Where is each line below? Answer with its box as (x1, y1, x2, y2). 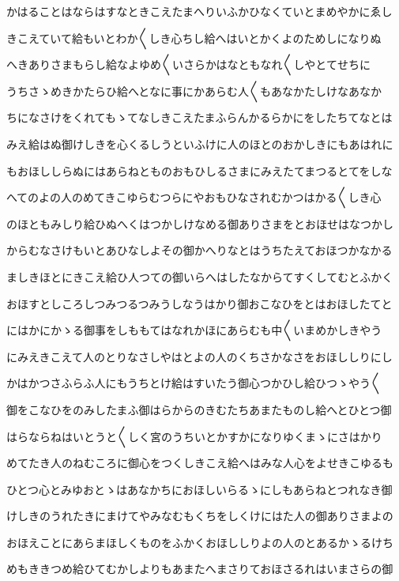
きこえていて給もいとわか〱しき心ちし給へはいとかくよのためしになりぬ (6, 29, 382, 46)
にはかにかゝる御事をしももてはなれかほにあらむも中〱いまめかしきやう (6, 322, 382, 338)
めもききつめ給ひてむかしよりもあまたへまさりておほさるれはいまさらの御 (6, 560, 393, 577)
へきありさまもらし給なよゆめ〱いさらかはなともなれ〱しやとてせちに (6, 56, 371, 73)
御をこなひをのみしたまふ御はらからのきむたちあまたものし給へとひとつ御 (6, 401, 392, 417)
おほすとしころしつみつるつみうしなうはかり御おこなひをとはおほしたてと (6, 295, 393, 311)
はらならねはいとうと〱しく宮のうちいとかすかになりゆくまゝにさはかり (6, 428, 382, 444)
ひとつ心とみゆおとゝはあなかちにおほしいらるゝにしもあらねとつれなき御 (6, 481, 393, 497)
